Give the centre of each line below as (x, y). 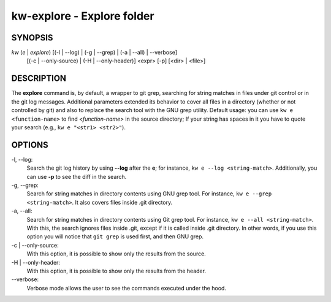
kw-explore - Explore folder (83, 16)
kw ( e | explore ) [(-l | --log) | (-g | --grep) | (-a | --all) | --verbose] (94, 53)
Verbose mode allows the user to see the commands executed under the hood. (127, 288)
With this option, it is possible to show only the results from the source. (116, 254)
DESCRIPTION (39, 79)
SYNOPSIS (32, 38)
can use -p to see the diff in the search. (77, 176)
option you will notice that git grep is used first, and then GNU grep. (115, 236)
